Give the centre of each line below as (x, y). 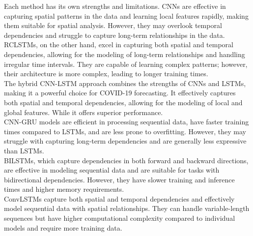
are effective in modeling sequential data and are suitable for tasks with (112, 170)
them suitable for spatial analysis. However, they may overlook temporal (113, 25)
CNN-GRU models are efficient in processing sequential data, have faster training (126, 122)
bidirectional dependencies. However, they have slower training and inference (119, 179)
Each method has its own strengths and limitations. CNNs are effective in (115, 6)
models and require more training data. (63, 227)
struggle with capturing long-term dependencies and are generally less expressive (125, 141)
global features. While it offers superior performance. (84, 112)
